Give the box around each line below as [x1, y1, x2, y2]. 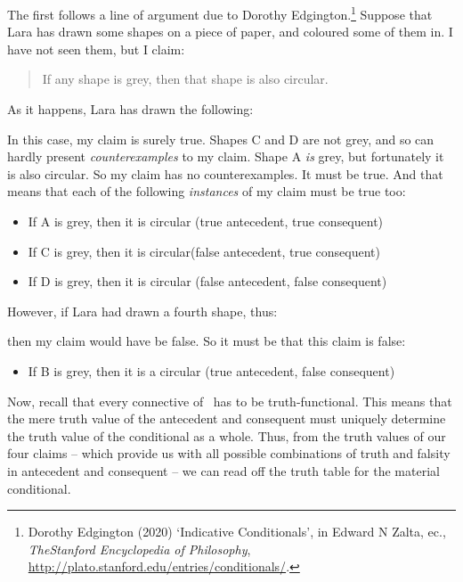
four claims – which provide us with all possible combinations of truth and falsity [7, 444, 451, 463]
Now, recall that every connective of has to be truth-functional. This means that [7, 391, 452, 410]
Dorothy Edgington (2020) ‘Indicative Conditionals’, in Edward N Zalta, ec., [28, 522, 446, 541]
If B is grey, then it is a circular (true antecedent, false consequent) [28, 361, 395, 380]
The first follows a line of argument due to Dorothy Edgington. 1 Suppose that [7, 3, 433, 23]
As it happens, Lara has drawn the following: [7, 100, 254, 119]
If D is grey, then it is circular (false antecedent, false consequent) [28, 272, 387, 291]
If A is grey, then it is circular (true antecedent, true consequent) [28, 212, 384, 230]
